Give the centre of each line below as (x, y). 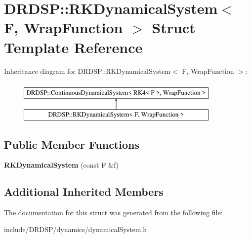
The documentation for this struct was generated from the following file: (113, 212)
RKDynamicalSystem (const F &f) (62, 165)
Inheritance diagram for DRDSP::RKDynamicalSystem (87, 71)
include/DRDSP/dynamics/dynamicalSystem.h (76, 229)
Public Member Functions (72, 144)
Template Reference (73, 47)
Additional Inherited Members (84, 192)
